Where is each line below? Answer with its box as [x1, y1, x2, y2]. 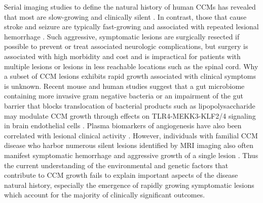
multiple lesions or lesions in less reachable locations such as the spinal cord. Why [4, 61, 258, 71]
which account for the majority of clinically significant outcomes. [4, 189, 205, 200]
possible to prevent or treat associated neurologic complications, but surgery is [4, 41, 248, 52]
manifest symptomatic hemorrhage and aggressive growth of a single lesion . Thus [4, 149, 258, 160]
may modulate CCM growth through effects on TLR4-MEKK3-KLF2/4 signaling [4, 110, 256, 121]
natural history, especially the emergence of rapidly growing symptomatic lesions [4, 179, 254, 190]
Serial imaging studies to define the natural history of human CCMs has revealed [4, 2, 256, 12]
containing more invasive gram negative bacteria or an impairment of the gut [4, 90, 243, 101]
